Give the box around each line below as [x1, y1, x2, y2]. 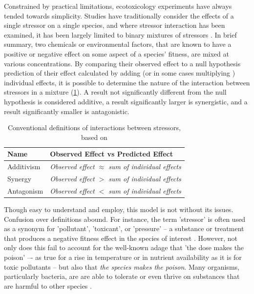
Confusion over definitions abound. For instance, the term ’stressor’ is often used [4, 214, 246, 224]
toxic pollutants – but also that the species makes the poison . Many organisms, [4, 261, 239, 272]
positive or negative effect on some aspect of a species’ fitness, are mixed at [4, 48, 229, 59]
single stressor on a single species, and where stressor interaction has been [4, 20, 225, 30]
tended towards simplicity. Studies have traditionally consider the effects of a [4, 10, 234, 20]
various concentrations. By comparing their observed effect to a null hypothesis [4, 58, 241, 68]
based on [81, 132, 107, 142]
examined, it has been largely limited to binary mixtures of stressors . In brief [4, 29, 237, 39]
